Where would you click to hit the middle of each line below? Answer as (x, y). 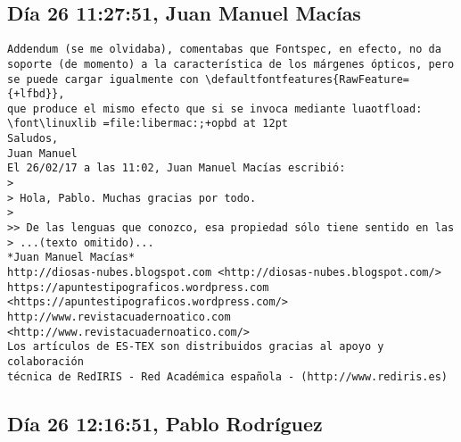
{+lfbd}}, (36, 94)
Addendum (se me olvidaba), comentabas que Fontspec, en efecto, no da (224, 50)
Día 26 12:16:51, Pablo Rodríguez (165, 423)
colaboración (45, 361)
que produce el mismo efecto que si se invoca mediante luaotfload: (215, 108)
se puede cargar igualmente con (103, 79)
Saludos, (33, 139)
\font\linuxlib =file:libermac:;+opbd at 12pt (148, 124)
